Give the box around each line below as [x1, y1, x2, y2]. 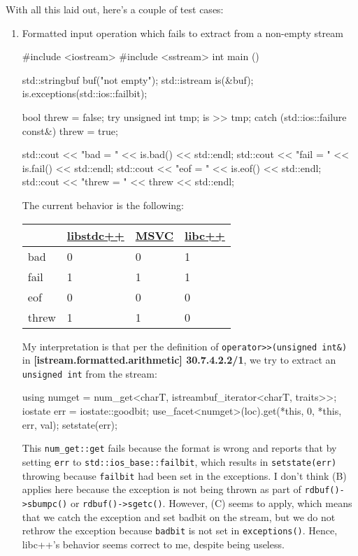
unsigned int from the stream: [22, 366, 157, 380]
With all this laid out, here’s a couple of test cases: [6, 2, 224, 16]
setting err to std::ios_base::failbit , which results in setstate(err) [22, 454, 337, 469]
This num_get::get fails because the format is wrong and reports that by [22, 441, 337, 455]
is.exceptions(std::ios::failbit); [22, 86, 148, 101]
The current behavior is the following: [22, 197, 185, 212]
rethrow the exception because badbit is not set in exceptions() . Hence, [22, 523, 338, 538]
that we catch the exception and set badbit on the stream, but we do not [22, 509, 336, 524]
